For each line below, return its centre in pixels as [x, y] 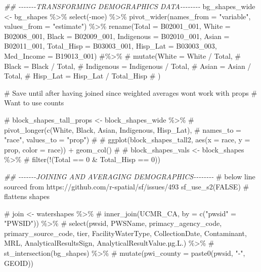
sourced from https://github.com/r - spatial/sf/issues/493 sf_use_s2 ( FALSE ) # [127, 186]
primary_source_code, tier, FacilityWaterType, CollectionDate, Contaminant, [125, 233]
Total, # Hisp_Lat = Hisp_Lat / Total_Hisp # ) [82, 76]
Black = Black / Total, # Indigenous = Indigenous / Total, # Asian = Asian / [128, 66]
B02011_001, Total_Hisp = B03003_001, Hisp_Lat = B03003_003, [111, 46]
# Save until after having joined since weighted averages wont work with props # [131, 92]
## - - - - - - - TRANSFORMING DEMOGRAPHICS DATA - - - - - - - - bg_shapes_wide [130, 6]
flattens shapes [27, 196]
